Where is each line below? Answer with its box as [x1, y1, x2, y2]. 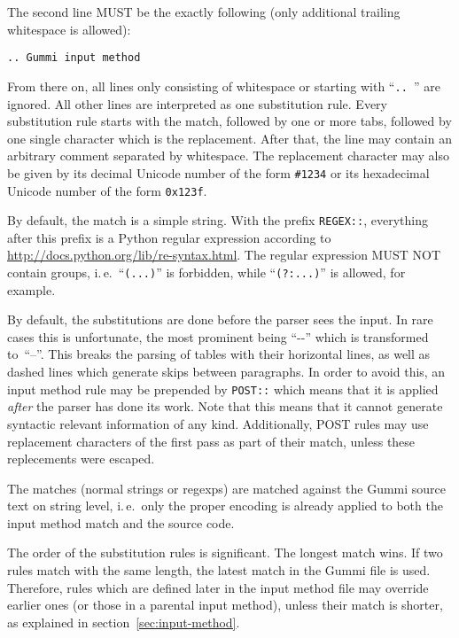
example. [7, 280, 56, 299]
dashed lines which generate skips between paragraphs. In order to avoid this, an [7, 362, 446, 381]
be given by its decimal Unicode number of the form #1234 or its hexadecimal [7, 163, 430, 182]
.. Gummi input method [7, 51, 141, 65]
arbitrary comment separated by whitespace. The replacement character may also [7, 146, 449, 165]
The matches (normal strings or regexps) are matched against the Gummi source [7, 478, 447, 497]
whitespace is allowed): [7, 19, 131, 38]
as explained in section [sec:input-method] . [7, 612, 240, 631]
